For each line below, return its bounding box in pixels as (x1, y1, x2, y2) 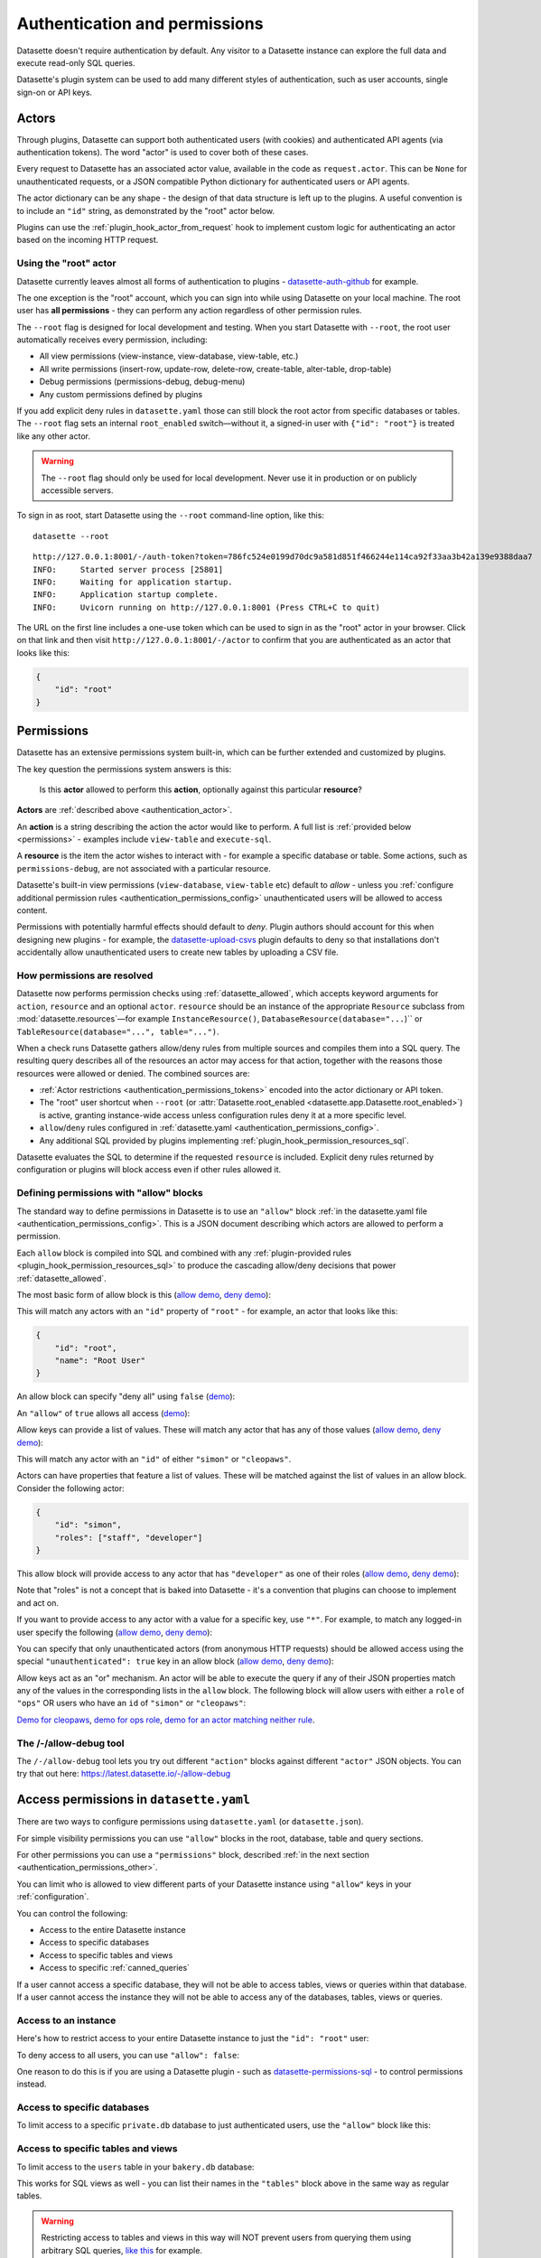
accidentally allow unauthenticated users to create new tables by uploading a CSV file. (16, 947, 339, 957)
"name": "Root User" (54, 1356, 146, 1366)
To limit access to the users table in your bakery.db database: (16, 2161, 255, 2172)
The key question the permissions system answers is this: (16, 763, 232, 774)
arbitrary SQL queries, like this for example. (41, 2244, 203, 2255)
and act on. (16, 1597, 59, 1608)
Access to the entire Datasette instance (39, 1925, 186, 1936)
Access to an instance (16, 2014, 117, 2027)
